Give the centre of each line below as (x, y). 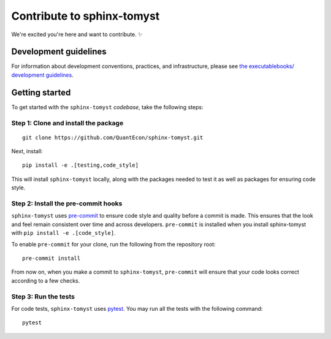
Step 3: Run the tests (43, 296)
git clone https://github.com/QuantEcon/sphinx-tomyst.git (113, 137)
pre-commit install (51, 258)
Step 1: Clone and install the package (67, 123)
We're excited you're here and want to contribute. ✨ (77, 34)
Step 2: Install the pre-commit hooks (67, 204)
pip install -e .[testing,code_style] (81, 165)
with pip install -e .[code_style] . (63, 233)
